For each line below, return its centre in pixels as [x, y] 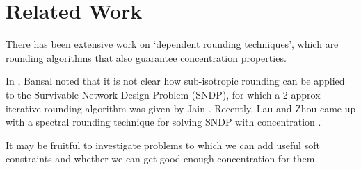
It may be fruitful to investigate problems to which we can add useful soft [163, 145]
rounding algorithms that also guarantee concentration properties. [146, 57]
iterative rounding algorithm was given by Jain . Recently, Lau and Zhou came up [181, 108]
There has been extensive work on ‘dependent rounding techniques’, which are [172, 44]
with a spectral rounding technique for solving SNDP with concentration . [163, 122]
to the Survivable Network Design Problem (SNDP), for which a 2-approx [163, 94]
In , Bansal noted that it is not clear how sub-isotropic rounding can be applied [175, 81]
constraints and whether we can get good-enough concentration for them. [162, 159]
